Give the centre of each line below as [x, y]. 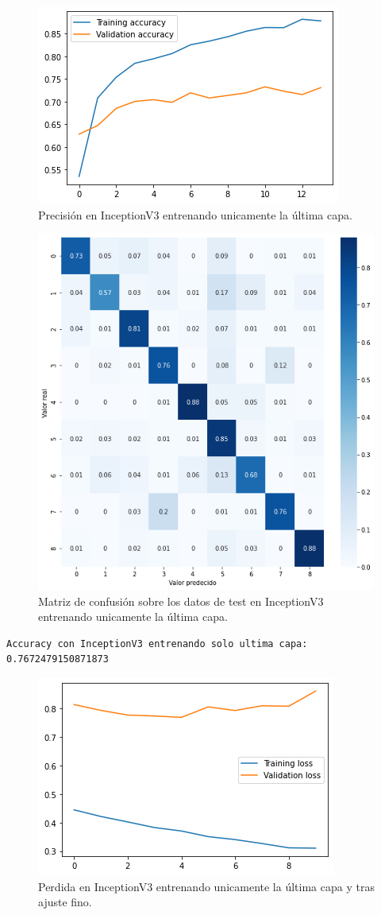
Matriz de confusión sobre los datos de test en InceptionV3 [181, 601]
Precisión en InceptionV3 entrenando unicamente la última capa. [195, 214]
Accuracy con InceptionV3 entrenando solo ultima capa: [157, 644]
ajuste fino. [65, 902]
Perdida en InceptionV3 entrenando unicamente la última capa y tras [206, 886]
